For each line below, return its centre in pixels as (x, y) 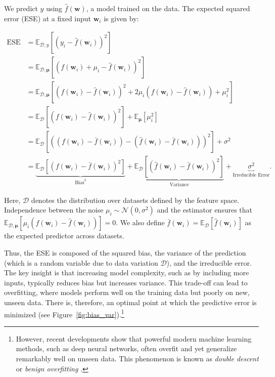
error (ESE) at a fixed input (48, 18)
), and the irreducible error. (209, 262)
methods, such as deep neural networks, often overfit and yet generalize (126, 348)
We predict (21, 8)
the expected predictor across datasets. (64, 236)
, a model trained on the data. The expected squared (168, 8)
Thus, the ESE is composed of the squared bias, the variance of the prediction (125, 253)
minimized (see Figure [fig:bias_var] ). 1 (64, 313)
